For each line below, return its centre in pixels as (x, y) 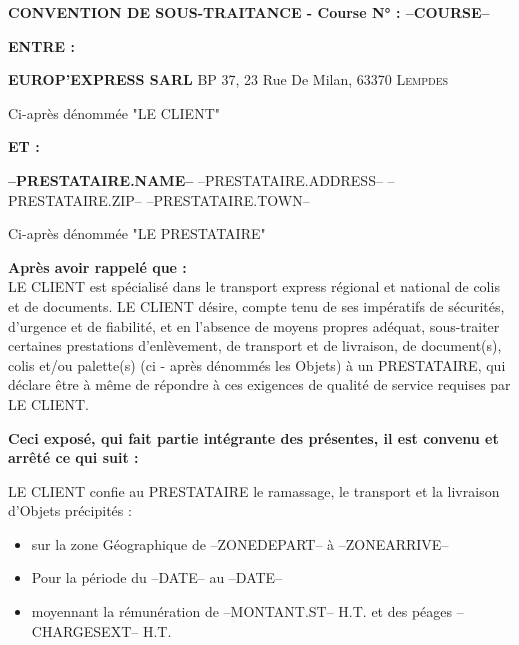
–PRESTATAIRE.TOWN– (228, 199)
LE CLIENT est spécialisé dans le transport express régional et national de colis (254, 286)
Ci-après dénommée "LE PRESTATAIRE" (137, 233)
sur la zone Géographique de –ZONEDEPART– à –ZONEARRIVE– (240, 543)
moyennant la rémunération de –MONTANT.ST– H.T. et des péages (242, 611)
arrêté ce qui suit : (73, 457)
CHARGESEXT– (85, 630)
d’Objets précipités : (70, 510)
